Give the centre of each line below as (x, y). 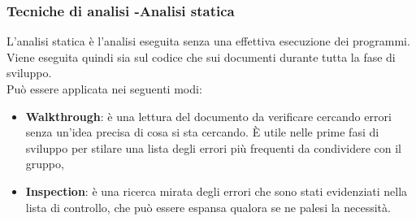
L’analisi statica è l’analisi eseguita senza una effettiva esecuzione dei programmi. (208, 41)
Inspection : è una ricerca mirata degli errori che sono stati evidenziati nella (217, 191)
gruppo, (45, 164)
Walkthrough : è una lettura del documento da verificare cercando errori (208, 116)
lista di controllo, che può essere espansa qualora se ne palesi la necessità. (208, 207)
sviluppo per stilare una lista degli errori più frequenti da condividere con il (213, 147)
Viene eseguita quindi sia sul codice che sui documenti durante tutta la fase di (201, 56)
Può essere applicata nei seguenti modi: (104, 89)
